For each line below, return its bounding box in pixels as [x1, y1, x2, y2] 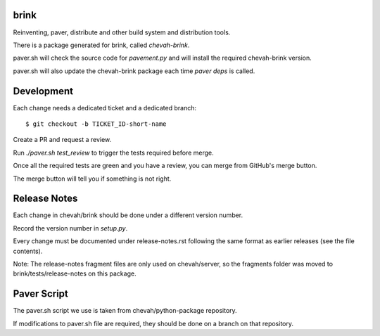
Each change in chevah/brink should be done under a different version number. [13, 211, 243, 219]
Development [13, 85, 74, 97]
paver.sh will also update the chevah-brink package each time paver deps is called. [13, 67, 255, 75]
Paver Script [13, 288, 68, 300]
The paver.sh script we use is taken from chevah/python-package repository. [13, 306, 237, 315]
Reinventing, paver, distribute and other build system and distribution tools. [13, 28, 231, 37]
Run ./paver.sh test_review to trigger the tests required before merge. [13, 148, 214, 157]
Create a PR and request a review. [13, 136, 112, 144]
